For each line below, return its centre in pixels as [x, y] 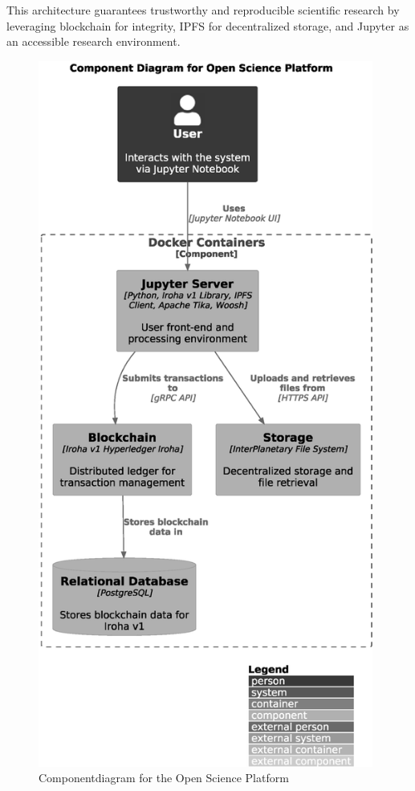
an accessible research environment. [94, 41]
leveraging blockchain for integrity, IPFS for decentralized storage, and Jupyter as [208, 25]
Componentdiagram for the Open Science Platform [164, 778]
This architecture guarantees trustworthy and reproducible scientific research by [203, 10]
